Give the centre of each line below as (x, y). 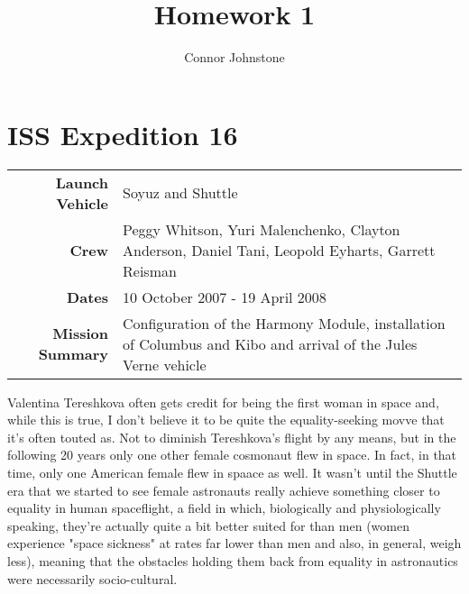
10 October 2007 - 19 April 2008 (225, 297)
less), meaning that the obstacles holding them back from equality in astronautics (233, 561)
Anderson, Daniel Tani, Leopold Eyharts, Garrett (279, 250)
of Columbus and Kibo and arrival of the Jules (270, 343)
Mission (80, 334)
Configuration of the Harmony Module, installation (284, 323)
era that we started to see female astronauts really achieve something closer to (224, 490)
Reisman (150, 270)
